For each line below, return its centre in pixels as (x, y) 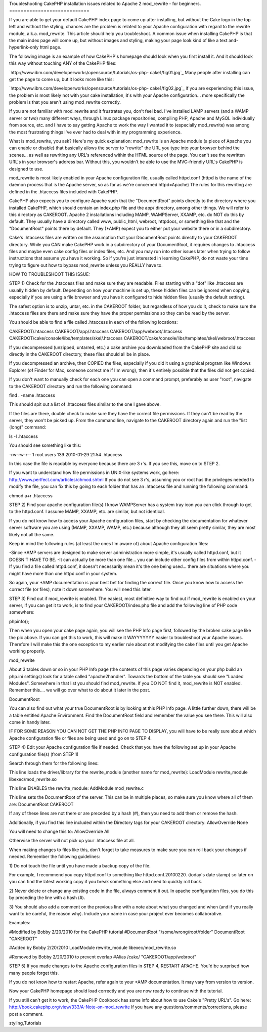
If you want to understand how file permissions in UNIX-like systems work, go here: (94, 473)
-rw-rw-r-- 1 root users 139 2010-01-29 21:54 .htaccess (66, 454)
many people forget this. (34, 973)
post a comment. (26, 1014)
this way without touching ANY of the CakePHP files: (63, 63)
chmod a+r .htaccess (31, 495)
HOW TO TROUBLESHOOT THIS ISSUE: (49, 274)
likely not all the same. (32, 534)
